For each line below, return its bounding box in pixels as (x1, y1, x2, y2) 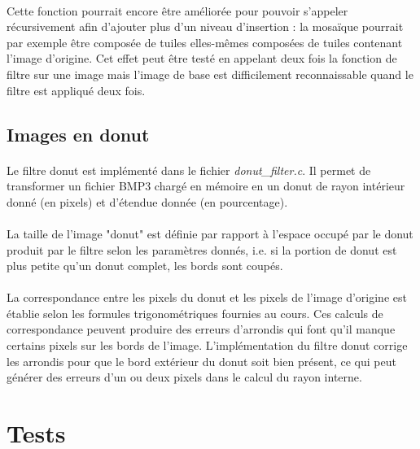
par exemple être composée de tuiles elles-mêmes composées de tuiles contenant (7, 33, 403, 50)
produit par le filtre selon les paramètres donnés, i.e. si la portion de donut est (7, 241, 397, 258)
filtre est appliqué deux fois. (7, 81, 146, 98)
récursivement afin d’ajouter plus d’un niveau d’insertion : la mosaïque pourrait (7, 18, 404, 35)
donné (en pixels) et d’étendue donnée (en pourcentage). (7, 193, 288, 210)
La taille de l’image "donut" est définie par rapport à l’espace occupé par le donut (7, 224, 413, 242)
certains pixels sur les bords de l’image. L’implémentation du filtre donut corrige (7, 337, 408, 354)
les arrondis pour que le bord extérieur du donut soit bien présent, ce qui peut (7, 352, 396, 369)
